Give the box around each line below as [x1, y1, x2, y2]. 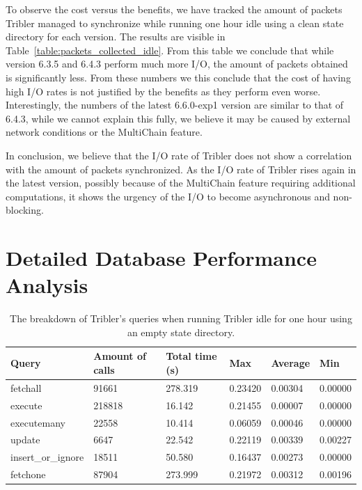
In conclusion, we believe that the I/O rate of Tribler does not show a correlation [6, 148, 352, 162]
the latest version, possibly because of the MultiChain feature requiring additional [6, 175, 356, 190]
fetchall [10, 380, 42, 395]
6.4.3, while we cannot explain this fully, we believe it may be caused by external [6, 111, 351, 125]
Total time [166, 349, 217, 363]
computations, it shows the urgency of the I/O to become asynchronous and [6, 189, 330, 203]
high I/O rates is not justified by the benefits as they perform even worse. [6, 84, 321, 98]
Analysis [6, 271, 88, 299]
